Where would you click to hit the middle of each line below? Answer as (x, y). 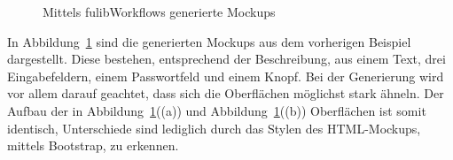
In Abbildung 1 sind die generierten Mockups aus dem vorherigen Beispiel (209, 41)
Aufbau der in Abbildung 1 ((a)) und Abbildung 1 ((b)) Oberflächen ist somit (217, 110)
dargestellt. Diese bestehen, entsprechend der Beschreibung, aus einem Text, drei (226, 59)
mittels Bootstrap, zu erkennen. (93, 145)
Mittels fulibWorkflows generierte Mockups (159, 11)
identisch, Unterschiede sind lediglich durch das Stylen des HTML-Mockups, (214, 128)
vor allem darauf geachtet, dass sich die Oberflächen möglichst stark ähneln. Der (226, 93)
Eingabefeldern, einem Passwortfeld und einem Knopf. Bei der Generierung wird (226, 76)
